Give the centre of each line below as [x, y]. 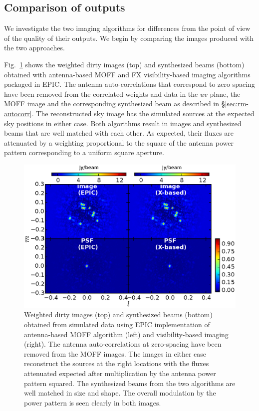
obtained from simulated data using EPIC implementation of [117, 324]
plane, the [225, 94]
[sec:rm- [237, 103]
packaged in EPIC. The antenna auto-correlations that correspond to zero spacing [129, 84]
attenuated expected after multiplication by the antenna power [120, 373]
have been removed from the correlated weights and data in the [101, 94]
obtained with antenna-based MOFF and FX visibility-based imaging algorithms [127, 74]
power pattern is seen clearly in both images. [93, 402]
